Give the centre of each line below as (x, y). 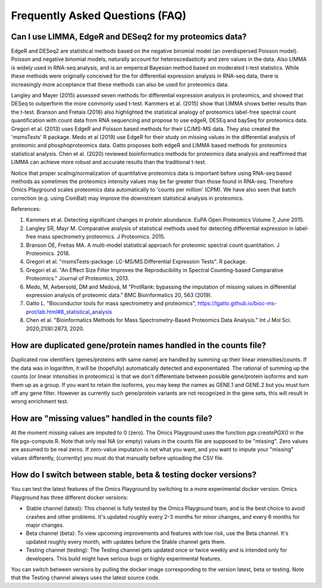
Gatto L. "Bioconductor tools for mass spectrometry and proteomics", (111, 304)
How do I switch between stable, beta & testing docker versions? (134, 475)
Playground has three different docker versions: (69, 497)
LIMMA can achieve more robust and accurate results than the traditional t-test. (109, 162)
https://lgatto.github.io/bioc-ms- (237, 304)
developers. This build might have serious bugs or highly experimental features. (124, 558)
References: (26, 209)
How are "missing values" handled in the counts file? (112, 418)
